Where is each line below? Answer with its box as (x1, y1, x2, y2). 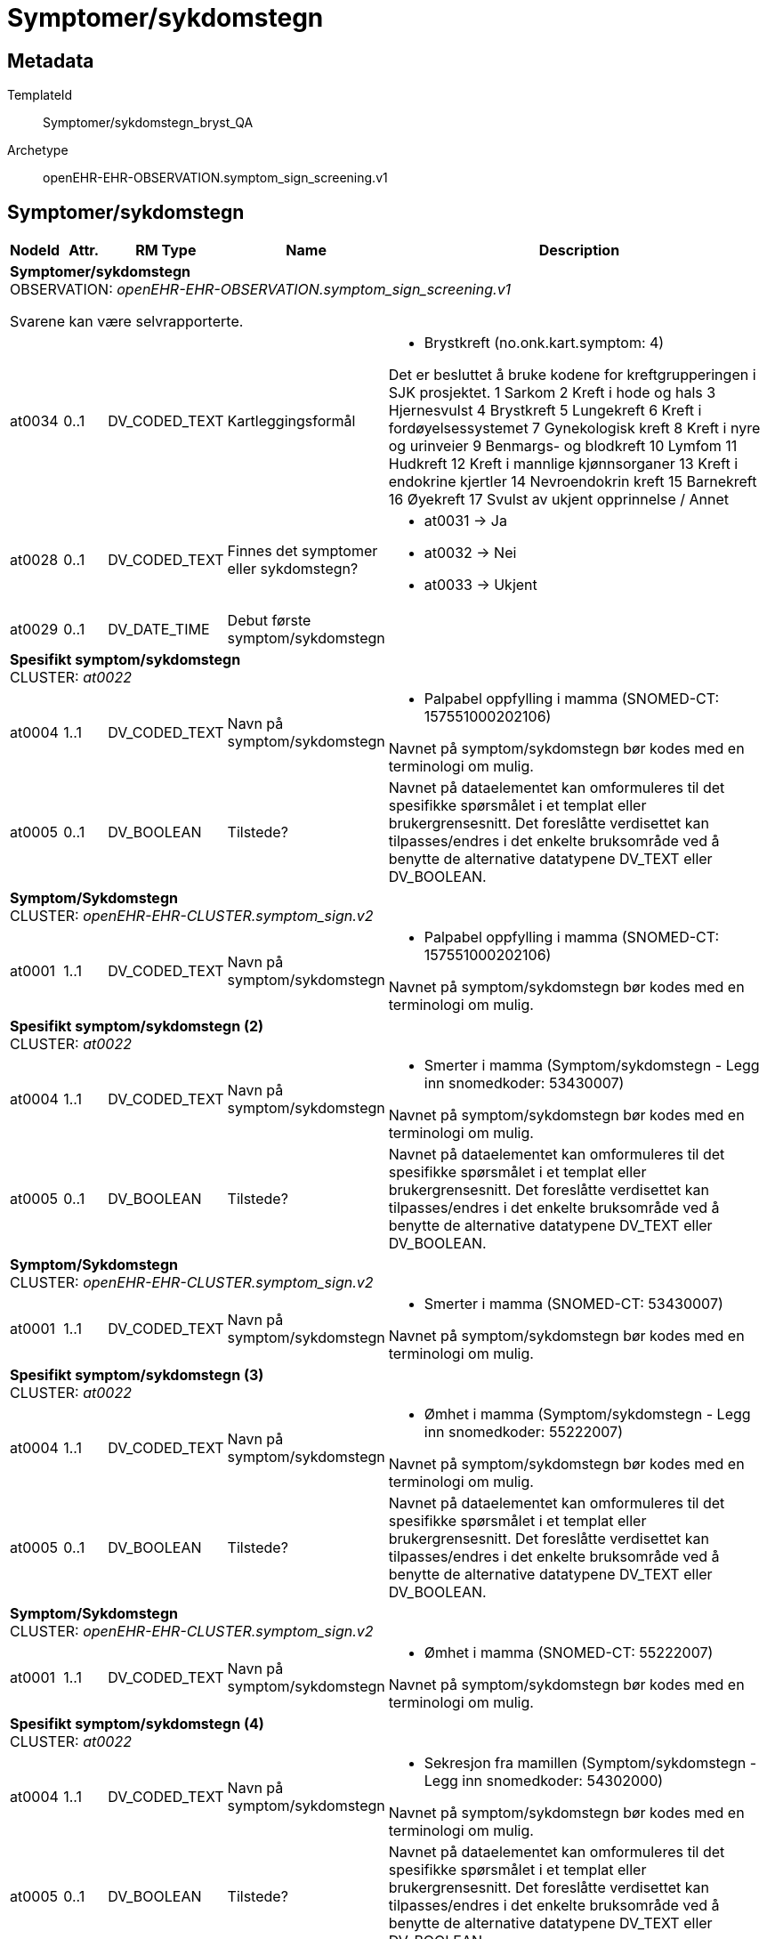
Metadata (7, 49, 94, 72)
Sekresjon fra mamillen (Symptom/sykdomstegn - (424, 1754, 757, 1773)
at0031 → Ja (424, 512, 507, 530)
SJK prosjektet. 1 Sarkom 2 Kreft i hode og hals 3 (388, 384, 716, 402)
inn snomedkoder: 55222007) (424, 1423, 623, 1442)
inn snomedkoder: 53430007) (424, 1074, 625, 1093)
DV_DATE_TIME (108, 620, 210, 639)
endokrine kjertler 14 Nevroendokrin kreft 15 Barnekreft (388, 473, 757, 491)
